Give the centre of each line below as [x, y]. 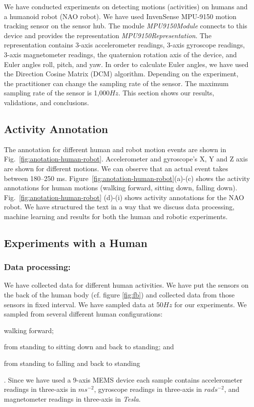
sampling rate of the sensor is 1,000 [57, 93]
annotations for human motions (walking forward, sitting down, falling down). [121, 188]
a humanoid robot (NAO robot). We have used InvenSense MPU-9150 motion [120, 16]
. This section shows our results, [166, 93]
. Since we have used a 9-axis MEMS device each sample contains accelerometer [123, 379]
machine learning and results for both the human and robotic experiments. [116, 216]
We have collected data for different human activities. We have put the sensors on [126, 285]
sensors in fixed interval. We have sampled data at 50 [84, 304]
